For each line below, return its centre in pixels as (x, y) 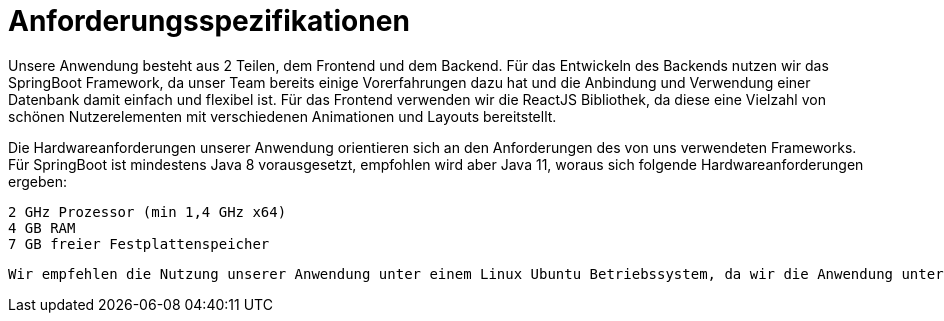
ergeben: (37, 181)
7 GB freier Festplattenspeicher (139, 243)
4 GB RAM (42, 227)
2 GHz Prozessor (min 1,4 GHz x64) (147, 211)
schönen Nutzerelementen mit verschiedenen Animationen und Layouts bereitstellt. (282, 116)
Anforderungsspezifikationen (209, 21)
